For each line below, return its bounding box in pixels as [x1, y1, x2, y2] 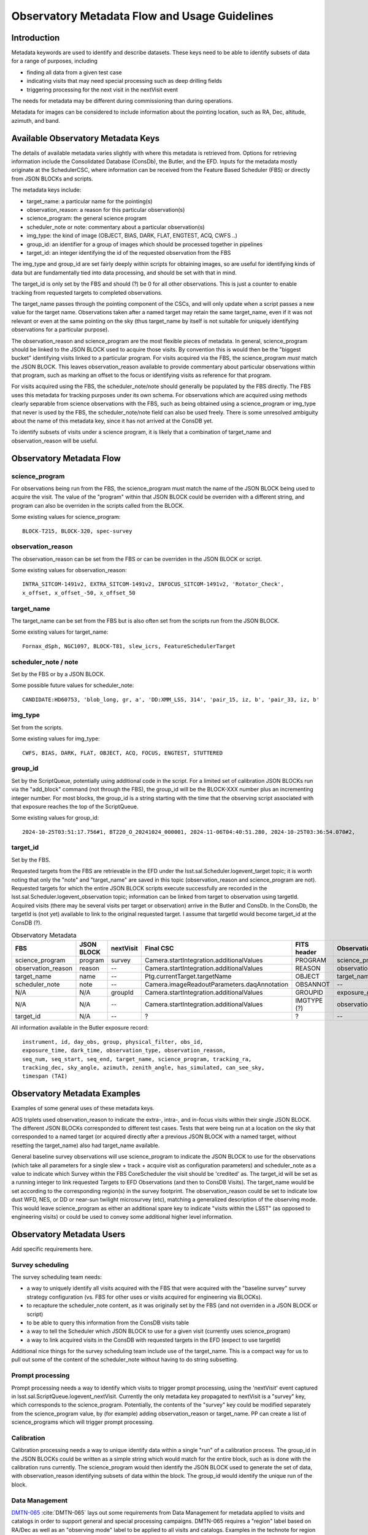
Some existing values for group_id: [11, 814, 99, 822]
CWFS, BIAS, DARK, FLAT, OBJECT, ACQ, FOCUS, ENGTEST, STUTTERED [22, 749, 223, 756]
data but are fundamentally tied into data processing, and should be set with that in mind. [11, 269, 237, 276]
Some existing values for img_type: [11, 735, 101, 742]
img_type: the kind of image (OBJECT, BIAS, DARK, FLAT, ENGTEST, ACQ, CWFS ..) [26, 232, 237, 239]
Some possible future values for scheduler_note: [11, 682, 134, 689]
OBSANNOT [295, 980, 331, 989]
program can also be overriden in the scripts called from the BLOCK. [11, 502, 185, 509]
